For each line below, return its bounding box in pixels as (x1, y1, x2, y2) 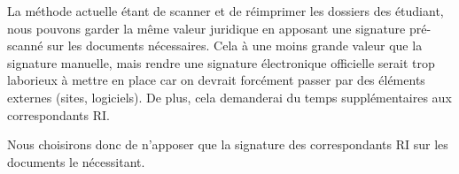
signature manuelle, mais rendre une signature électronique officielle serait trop (7, 53, 435, 72)
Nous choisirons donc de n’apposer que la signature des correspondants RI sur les (7, 135, 448, 154)
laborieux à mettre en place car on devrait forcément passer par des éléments (7, 71, 425, 89)
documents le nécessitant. (7, 152, 145, 170)
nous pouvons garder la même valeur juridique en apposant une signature (7, 19, 406, 37)
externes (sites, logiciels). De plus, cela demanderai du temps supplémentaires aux (7, 87, 452, 106)
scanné (7, 36, 43, 55)
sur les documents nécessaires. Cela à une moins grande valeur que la (47, 36, 423, 55)
